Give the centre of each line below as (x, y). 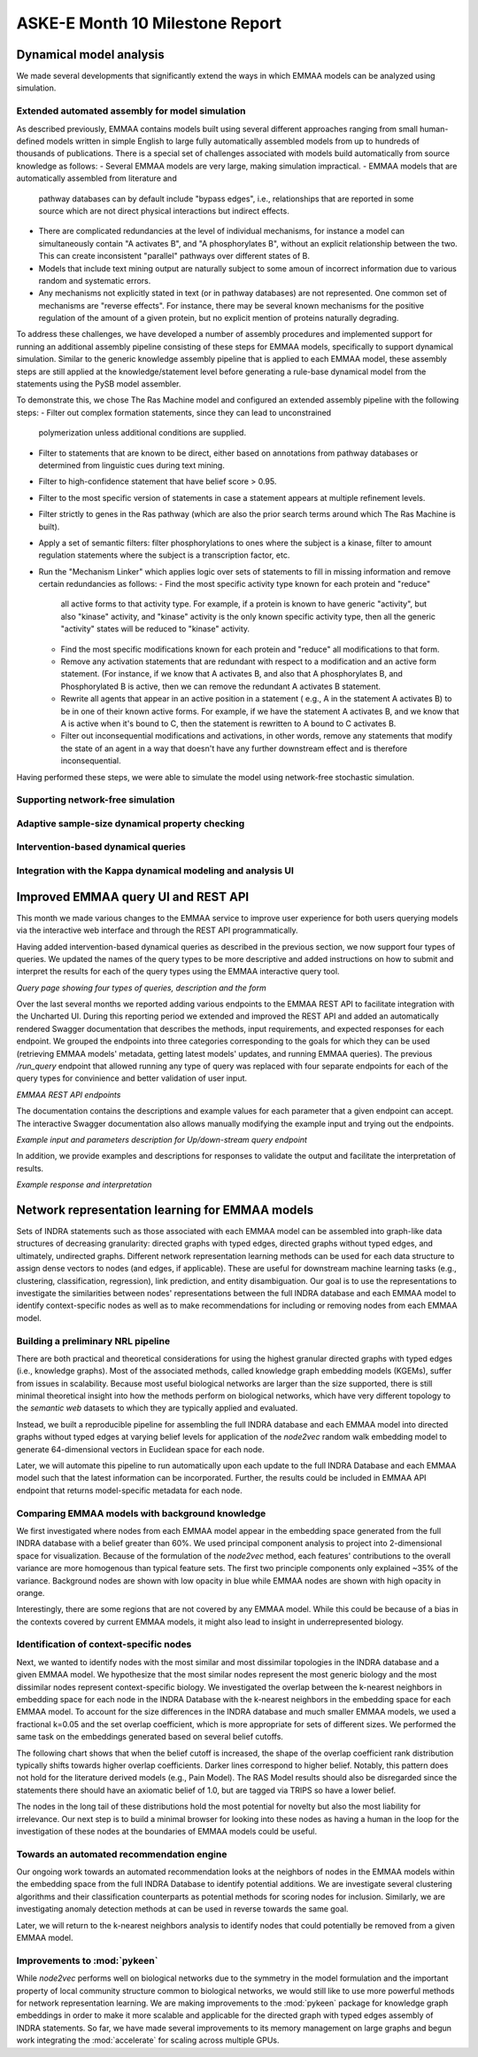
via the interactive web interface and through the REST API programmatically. (157, 930)
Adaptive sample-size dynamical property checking (131, 823)
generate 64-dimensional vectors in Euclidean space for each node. (140, 1449)
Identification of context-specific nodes (104, 1645)
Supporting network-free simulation (96, 800)
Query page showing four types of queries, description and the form (141, 988)
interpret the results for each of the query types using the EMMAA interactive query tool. (178, 972)
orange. (31, 1592)
